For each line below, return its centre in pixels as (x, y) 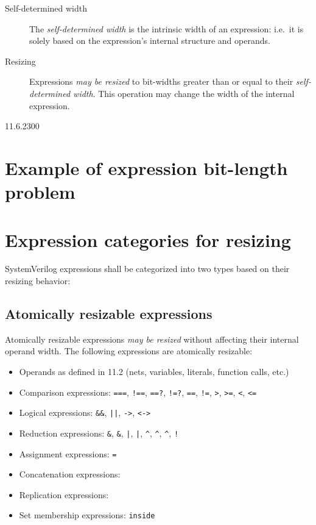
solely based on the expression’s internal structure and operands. (150, 41)
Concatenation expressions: (70, 474)
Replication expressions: (64, 494)
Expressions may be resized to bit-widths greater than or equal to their (161, 81)
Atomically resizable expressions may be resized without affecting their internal (152, 339)
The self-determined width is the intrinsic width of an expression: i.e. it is (167, 28)
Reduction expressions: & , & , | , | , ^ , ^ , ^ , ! (99, 433)
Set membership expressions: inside (87, 515)
